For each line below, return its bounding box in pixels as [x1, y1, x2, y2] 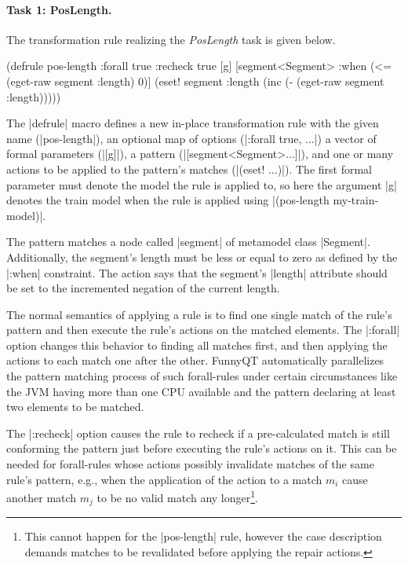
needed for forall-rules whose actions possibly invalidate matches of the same [6, 456, 374, 472]
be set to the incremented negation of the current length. [6, 280, 280, 296]
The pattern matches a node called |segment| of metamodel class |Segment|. [6, 233, 370, 250]
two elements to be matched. [6, 398, 144, 415]
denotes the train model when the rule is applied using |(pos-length [6, 192, 330, 208]
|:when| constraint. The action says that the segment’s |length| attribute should [6, 264, 388, 281]
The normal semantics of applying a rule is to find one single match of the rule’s [6, 306, 392, 322]
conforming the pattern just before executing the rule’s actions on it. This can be [6, 440, 397, 457]
